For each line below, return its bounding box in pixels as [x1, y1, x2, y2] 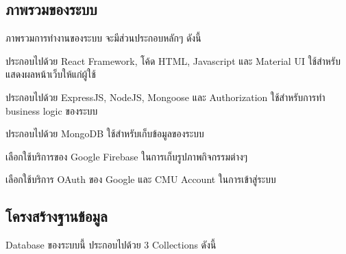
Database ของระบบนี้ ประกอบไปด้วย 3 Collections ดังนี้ [5, 238, 217, 252]
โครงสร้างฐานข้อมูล [5, 206, 108, 227]
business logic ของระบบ [5, 103, 98, 117]
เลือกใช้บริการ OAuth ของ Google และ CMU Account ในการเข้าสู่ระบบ [5, 172, 276, 186]
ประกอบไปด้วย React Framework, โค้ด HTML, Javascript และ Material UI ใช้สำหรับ [5, 53, 341, 68]
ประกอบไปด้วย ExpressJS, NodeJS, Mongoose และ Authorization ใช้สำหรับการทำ [5, 89, 325, 104]
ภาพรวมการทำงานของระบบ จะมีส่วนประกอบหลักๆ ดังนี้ [5, 31, 201, 45]
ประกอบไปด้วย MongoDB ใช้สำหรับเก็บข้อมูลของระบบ [5, 126, 204, 141]
